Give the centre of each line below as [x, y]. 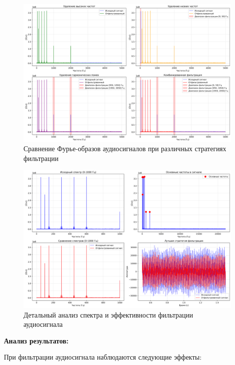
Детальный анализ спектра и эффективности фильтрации [108, 314]
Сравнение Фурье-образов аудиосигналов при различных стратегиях [125, 148]
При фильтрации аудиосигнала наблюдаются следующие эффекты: [103, 357]
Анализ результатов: [36, 340]
